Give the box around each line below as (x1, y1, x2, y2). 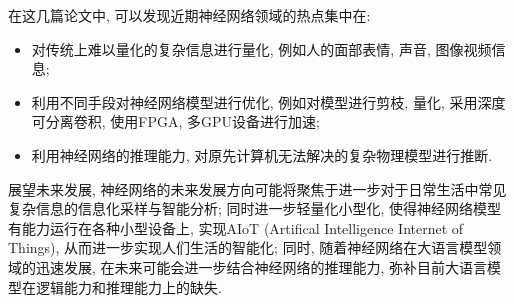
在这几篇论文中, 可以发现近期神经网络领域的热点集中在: (8, 5, 371, 25)
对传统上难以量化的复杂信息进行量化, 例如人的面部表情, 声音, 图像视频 (31, 38, 492, 59)
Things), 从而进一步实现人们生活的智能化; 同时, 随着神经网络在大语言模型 (8, 237, 488, 258)
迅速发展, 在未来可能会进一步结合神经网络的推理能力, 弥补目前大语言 (35, 256, 488, 277)
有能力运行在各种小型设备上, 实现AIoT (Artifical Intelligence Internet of (8, 217, 464, 238)
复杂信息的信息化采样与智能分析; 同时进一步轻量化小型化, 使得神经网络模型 (8, 198, 502, 219)
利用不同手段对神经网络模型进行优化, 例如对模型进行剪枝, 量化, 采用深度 (31, 91, 506, 112)
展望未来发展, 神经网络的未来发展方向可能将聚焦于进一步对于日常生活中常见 (8, 178, 507, 199)
